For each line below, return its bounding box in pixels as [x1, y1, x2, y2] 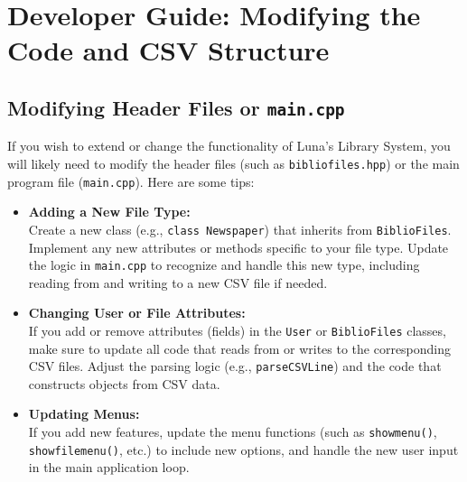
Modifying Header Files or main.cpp [7, 93, 345, 121]
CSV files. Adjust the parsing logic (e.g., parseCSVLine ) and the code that [28, 357, 442, 375]
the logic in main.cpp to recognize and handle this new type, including [28, 255, 420, 274]
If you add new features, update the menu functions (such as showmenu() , [28, 422, 437, 441]
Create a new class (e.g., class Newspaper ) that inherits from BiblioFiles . [28, 219, 452, 238]
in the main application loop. [28, 458, 190, 477]
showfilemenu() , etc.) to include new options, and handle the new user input [28, 440, 459, 459]
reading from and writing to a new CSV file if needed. [28, 273, 328, 292]
